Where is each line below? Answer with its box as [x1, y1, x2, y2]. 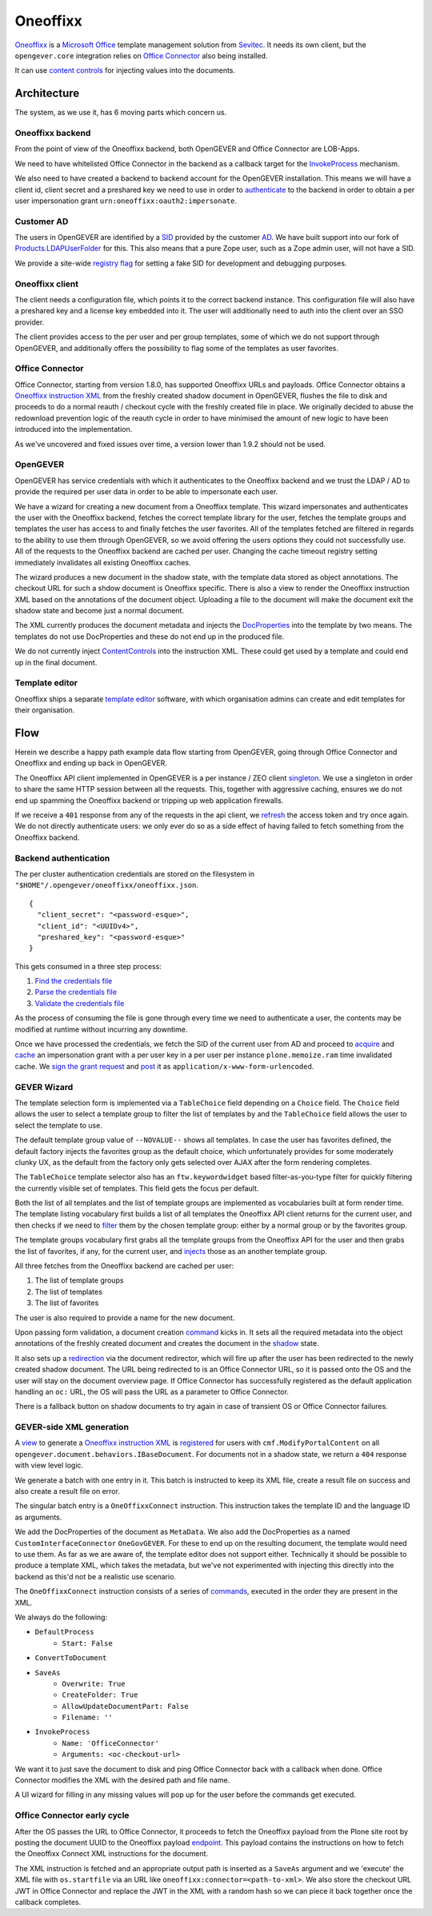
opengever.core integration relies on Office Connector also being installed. [14, 50, 268, 60]
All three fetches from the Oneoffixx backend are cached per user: [14, 1261, 234, 1271]
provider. [14, 317, 45, 327]
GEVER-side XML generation [14, 1422, 130, 1433]
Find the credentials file [34, 976, 113, 986]
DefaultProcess [34, 1627, 95, 1637]
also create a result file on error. [14, 1487, 120, 1496]
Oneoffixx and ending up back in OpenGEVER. [14, 758, 168, 768]
